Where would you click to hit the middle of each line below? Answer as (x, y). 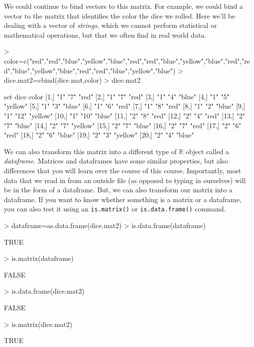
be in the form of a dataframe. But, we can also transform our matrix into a (118, 190)
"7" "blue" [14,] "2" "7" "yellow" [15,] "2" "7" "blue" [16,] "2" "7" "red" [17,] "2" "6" (123, 125)
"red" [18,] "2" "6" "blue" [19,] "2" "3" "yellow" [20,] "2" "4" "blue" (99, 135)
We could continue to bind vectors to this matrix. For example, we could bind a (124, 6)
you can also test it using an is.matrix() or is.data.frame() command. (115, 209)
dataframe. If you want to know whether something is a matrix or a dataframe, (123, 199)
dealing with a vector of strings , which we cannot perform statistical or (110, 25)
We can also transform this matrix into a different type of (91, 151)
